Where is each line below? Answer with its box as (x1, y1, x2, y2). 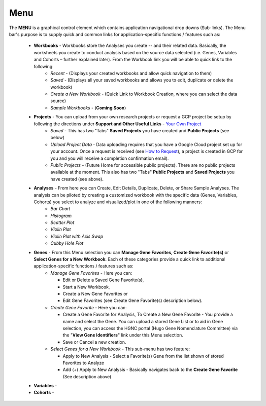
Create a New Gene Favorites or (63, 291, 128, 296)
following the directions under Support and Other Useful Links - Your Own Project (33, 121, 201, 127)
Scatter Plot (50, 220, 75, 225)
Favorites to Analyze (63, 360, 104, 366)
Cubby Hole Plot (50, 240, 84, 246)
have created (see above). (50, 176, 103, 182)
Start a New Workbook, (63, 284, 110, 290)
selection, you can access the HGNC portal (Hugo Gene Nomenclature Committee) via (63, 325, 238, 331)
